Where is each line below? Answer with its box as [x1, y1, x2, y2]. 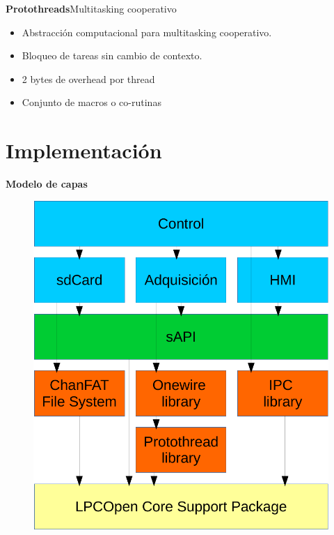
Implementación [6, 136, 162, 165]
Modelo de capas [6, 176, 88, 191]
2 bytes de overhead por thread [22, 71, 155, 86]
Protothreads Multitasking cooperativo [6, 1, 177, 15]
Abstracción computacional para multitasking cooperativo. [22, 24, 272, 39]
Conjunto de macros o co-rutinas [22, 95, 161, 110]
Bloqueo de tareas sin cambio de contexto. [22, 48, 202, 63]
